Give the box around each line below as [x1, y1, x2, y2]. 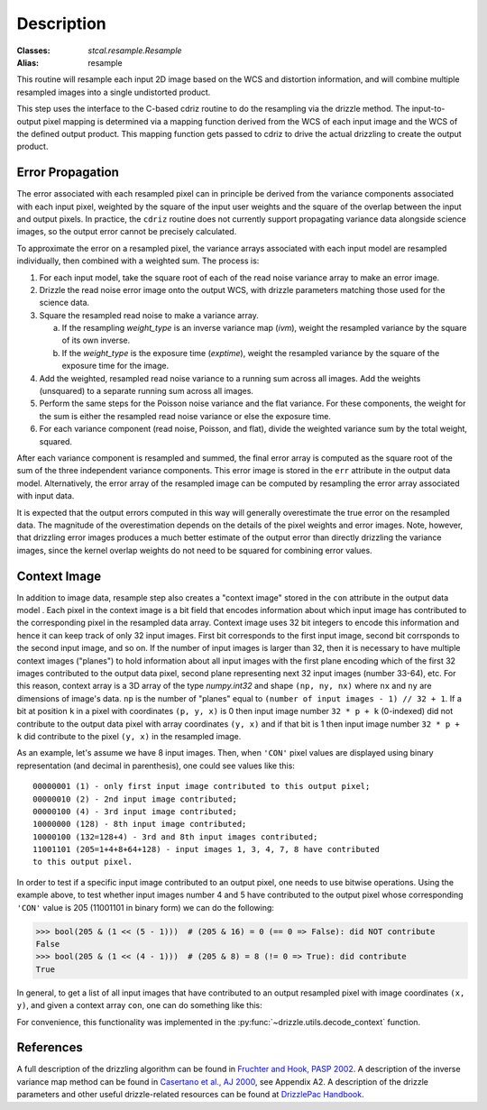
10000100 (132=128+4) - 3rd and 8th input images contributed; [32, 831, 318, 842]
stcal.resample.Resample [87, 45, 182, 56]
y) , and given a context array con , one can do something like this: [16, 1000, 263, 1011]
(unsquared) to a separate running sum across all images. [39, 386, 254, 397]
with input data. [16, 491, 75, 501]
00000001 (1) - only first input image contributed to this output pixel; [32, 781, 371, 792]
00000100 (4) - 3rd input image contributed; [32, 806, 238, 816]
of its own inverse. [61, 335, 131, 346]
